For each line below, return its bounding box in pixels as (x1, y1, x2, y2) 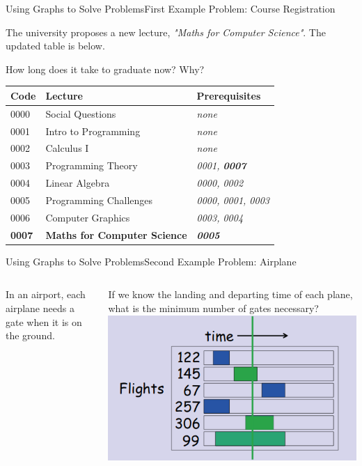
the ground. (6, 328, 55, 343)
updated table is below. (6, 38, 105, 53)
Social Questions (45, 106, 116, 121)
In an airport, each (6, 287, 86, 302)
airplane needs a (6, 300, 74, 315)
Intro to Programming (45, 123, 141, 138)
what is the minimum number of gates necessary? (108, 300, 319, 315)
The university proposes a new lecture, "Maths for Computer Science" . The (6, 24, 326, 39)
